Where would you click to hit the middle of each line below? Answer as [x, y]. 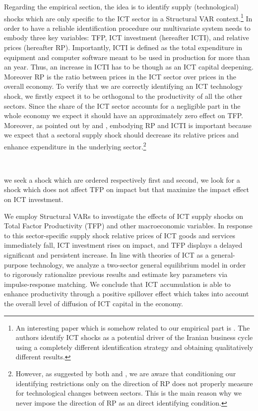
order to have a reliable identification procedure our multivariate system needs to [127, 28]
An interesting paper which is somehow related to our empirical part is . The [133, 327]
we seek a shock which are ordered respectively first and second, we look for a [122, 179]
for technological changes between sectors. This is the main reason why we [129, 393]
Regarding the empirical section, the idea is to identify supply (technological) [122, 6]
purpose [16, 264]
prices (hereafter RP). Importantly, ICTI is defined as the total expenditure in [123, 47]
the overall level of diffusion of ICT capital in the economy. [94, 303]
